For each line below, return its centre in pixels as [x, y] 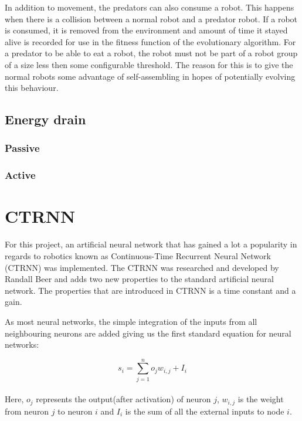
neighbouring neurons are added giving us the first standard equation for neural [148, 333]
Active [20, 175]
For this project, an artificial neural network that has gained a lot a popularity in [151, 244]
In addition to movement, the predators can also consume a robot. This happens [150, 7]
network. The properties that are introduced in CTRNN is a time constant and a [150, 290]
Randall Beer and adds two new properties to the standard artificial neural [139, 279]
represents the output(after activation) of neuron [123, 399]
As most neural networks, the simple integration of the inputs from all [131, 321]
